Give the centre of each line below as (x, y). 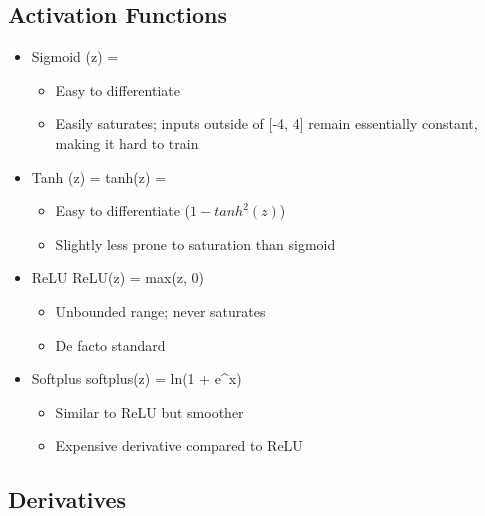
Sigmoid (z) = (75, 56)
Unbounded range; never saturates (160, 310)
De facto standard (110, 344)
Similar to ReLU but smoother (149, 411)
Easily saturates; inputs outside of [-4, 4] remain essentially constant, (266, 123)
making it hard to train (127, 142)
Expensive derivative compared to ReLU (179, 445)
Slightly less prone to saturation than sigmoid (195, 243)
